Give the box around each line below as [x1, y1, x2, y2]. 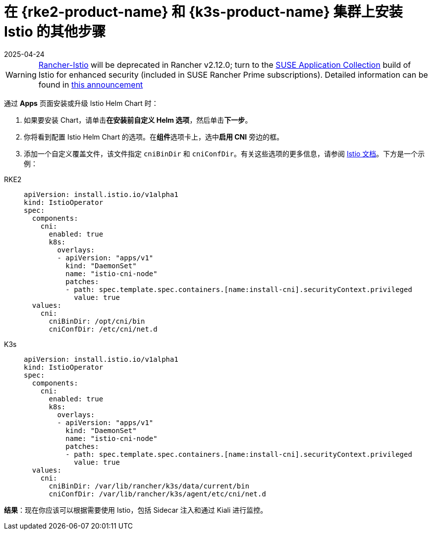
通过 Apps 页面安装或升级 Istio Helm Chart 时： [4, 98, 159, 107]
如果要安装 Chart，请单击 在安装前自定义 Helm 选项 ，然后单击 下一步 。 [24, 115, 252, 124]
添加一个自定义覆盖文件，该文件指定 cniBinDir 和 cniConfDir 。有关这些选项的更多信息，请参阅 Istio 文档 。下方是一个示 [24, 149, 425, 158]
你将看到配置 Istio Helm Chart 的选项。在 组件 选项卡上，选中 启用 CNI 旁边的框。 [24, 132, 284, 141]
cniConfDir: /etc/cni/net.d [49, 325, 158, 333]
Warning [5, 69, 37, 80]
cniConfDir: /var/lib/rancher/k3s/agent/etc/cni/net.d [49, 489, 266, 498]
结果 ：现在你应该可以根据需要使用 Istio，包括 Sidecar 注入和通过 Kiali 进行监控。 [4, 505, 268, 514]
